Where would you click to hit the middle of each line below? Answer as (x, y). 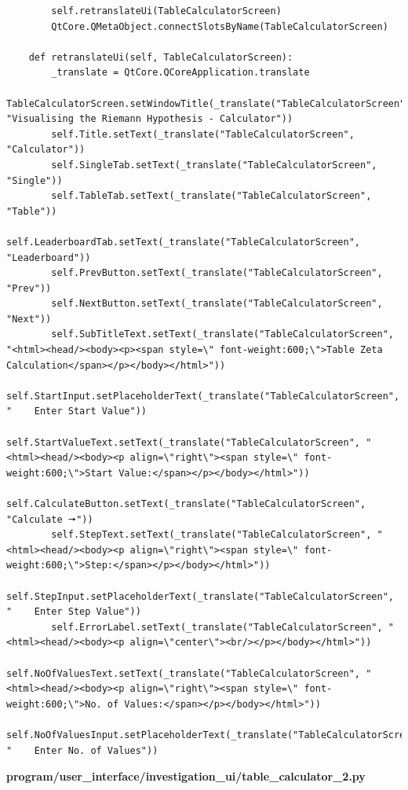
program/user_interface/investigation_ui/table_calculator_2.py (186, 776)
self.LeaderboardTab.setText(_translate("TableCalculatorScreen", (184, 242)
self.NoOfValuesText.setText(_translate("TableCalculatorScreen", (184, 673)
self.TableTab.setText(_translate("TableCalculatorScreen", (211, 196)
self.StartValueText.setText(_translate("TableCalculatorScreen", (184, 442)
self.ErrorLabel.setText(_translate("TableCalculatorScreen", (217, 627)
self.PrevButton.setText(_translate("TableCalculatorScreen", (217, 273)
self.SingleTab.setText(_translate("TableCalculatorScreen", (214, 165)
